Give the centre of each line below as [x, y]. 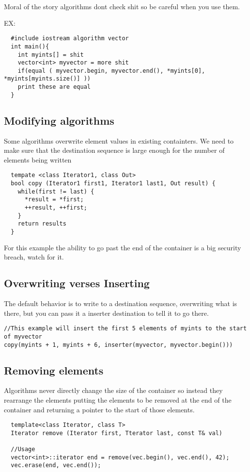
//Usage [23, 449]
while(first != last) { [56, 191]
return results [42, 224]
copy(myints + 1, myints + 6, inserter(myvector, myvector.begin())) [118, 345]
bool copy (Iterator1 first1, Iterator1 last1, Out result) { [113, 184]
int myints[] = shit [51, 55]
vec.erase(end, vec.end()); [56, 465]
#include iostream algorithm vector [70, 39]
